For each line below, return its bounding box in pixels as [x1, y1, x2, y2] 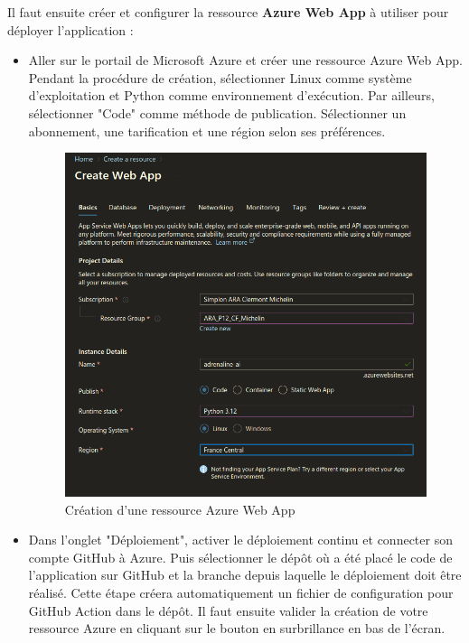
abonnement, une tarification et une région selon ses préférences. [28, 121, 386, 140]
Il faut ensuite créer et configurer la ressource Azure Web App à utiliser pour [7, 3, 449, 21]
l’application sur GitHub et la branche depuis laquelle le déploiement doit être [28, 565, 462, 584]
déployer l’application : [7, 20, 134, 39]
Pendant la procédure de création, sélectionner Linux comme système [28, 68, 412, 87]
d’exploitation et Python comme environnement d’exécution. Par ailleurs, [28, 86, 435, 105]
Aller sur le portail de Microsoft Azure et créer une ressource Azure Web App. [28, 51, 463, 70]
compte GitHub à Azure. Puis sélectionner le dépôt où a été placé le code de [28, 547, 453, 566]
